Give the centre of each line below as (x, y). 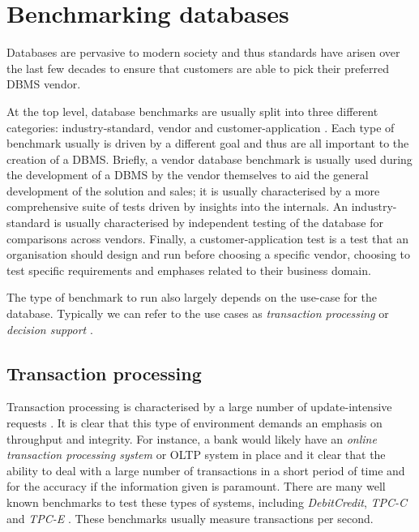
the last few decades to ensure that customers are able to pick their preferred (198, 68)
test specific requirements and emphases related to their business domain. (189, 270)
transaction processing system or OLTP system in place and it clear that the (196, 455)
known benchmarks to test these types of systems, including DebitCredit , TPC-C (207, 502)
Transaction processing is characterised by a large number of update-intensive (199, 407)
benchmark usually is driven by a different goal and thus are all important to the (208, 143)
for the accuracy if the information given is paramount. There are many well (196, 486)
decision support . (50, 329)
